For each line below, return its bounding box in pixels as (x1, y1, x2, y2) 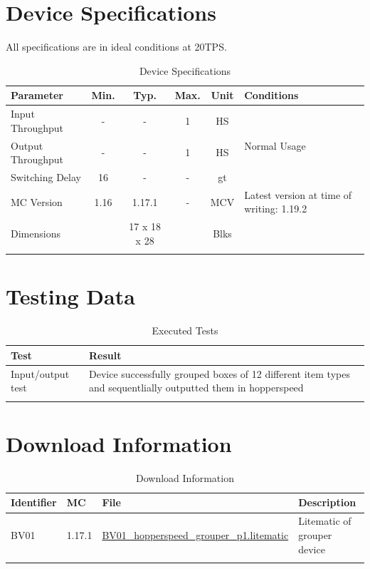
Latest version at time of (244, 187, 352, 202)
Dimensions (11, 226, 60, 241)
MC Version (11, 194, 63, 209)
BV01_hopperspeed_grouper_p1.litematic (102, 527, 289, 542)
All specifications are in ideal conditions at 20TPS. (6, 39, 227, 54)
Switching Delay (11, 170, 81, 185)
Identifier (11, 495, 57, 510)
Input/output (11, 366, 70, 381)
